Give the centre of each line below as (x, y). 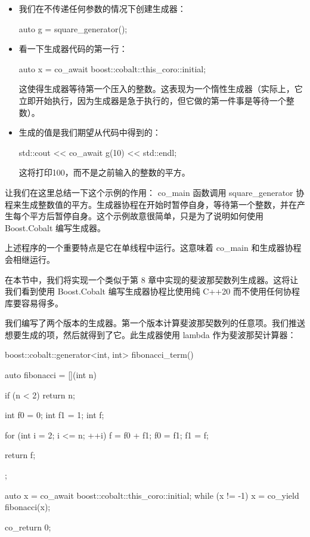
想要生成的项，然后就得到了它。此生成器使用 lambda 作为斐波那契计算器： (151, 334)
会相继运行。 (30, 259)
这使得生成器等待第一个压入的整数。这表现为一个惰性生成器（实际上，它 (161, 89)
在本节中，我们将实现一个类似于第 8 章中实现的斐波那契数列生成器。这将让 (152, 279)
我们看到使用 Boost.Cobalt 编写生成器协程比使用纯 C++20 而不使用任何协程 (152, 291)
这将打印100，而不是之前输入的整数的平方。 (104, 172)
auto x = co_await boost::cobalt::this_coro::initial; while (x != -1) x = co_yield (152, 495)
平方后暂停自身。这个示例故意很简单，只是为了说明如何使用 (146, 216)
